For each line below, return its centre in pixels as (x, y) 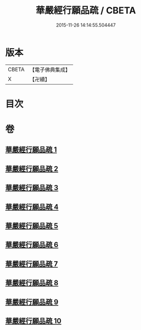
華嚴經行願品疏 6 (32, 245)
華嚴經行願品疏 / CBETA (86, 11)
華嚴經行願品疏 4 (32, 207)
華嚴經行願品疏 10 (33, 321)
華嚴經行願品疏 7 (32, 264)
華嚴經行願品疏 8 (32, 283)
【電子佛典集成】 (50, 70)
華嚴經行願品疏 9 (32, 302)
